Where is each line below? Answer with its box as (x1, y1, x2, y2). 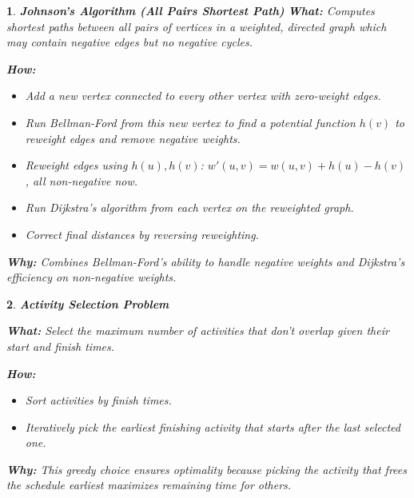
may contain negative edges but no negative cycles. (6, 34, 253, 50)
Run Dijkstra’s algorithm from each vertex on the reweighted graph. (25, 199, 354, 216)
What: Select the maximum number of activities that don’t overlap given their (6, 322, 389, 339)
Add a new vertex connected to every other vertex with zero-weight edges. (25, 87, 381, 104)
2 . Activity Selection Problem (6, 295, 169, 312)
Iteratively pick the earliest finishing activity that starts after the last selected (25, 418, 400, 435)
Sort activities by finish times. (25, 392, 172, 408)
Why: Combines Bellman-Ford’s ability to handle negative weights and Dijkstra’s (6, 253, 405, 269)
